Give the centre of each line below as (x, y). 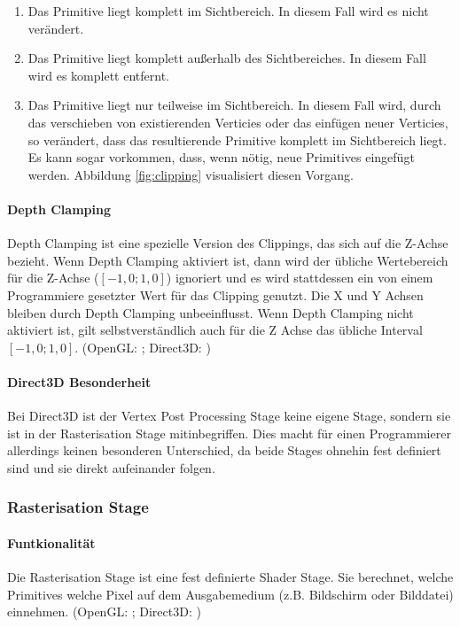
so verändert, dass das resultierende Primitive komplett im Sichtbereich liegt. (237, 139)
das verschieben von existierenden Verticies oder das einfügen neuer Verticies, (238, 122)
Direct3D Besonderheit (79, 381)
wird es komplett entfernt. (99, 75)
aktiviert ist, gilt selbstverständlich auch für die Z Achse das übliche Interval (215, 330)
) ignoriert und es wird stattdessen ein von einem (300, 278)
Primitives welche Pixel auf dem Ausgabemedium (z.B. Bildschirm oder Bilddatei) (230, 594)
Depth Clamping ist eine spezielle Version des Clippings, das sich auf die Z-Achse (228, 243)
